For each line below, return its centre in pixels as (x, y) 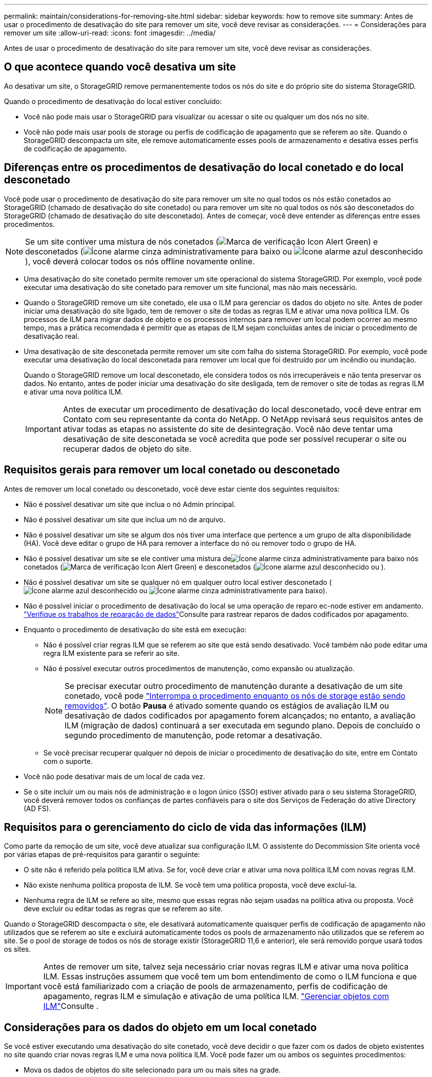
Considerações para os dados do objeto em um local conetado (161, 1027)
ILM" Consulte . (71, 1006)
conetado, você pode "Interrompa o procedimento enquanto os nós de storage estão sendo (235, 696)
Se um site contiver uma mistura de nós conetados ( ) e (202, 241)
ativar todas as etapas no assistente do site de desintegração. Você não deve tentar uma (228, 429)
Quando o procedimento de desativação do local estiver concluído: (113, 101)
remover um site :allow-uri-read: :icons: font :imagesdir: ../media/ (110, 33)
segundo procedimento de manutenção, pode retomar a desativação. (193, 735)
